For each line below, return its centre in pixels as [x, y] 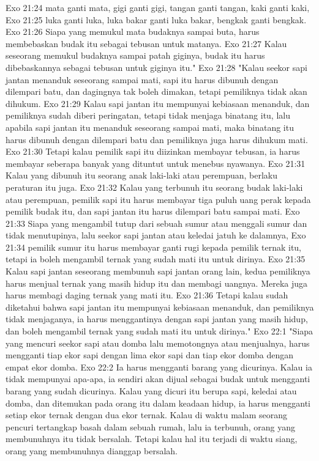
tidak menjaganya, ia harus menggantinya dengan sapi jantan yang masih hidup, [157, 319]
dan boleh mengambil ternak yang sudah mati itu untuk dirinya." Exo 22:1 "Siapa [159, 331]
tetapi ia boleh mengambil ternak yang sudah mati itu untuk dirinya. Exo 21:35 [156, 259]
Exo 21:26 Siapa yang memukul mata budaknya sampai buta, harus [133, 31]
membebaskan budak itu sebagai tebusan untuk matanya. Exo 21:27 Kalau [146, 43]
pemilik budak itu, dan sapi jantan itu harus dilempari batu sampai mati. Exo [153, 211]
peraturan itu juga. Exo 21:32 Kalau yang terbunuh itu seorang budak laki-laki [154, 187]
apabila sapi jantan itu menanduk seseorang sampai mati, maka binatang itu [150, 127]
